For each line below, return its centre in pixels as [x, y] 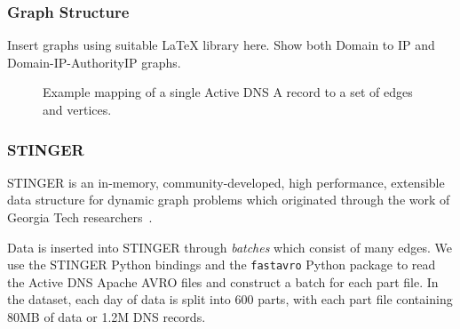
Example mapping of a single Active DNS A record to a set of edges [228, 92]
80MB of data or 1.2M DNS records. [107, 317]
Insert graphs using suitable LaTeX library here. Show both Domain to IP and [221, 45]
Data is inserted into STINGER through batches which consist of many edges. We [230, 247]
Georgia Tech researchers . [80, 217]
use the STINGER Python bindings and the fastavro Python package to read [222, 265]
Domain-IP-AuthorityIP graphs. [94, 62]
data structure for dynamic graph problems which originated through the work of [229, 200]
